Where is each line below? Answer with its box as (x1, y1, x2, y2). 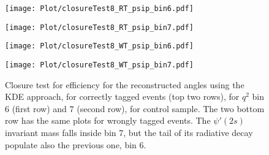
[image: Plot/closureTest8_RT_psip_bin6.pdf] (5, 4, 194, 13)
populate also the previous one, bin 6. (5, 138, 146, 151)
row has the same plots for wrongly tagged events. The (5, 114, 211, 127)
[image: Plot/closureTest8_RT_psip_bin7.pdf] (5, 23, 194, 32)
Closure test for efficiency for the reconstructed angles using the (5, 78, 244, 91)
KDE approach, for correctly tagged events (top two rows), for (5, 90, 240, 103)
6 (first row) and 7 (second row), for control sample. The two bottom (5, 102, 265, 115)
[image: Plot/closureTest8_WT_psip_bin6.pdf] (5, 42, 194, 51)
